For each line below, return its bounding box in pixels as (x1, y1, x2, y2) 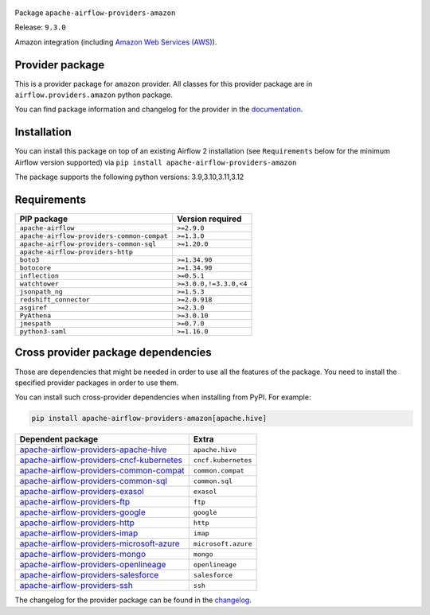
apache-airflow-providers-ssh (19, 580, 133, 591)
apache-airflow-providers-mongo (19, 549, 147, 560)
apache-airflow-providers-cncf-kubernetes (19, 454, 183, 465)
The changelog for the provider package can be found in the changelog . (14, 595, 252, 605)
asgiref (19, 303, 48, 312)
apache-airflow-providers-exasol (19, 486, 144, 497)
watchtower (19, 279, 60, 288)
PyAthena (19, 311, 52, 320)
